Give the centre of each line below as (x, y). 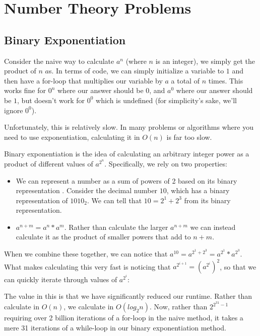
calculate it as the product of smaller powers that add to (103, 237)
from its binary (207, 200)
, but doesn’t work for (51, 100)
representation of (42, 200)
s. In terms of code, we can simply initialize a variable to (137, 71)
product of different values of (49, 163)
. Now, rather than (178, 307)
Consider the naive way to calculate (59, 61)
